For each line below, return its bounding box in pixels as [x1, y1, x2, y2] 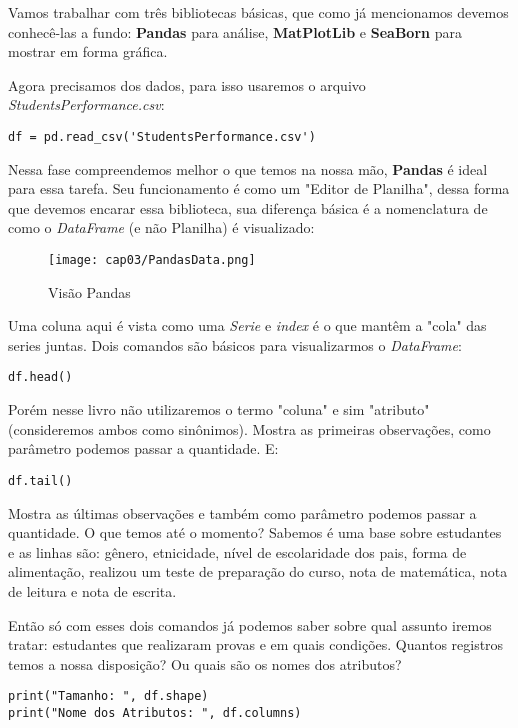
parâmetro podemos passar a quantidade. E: [8, 438, 279, 459]
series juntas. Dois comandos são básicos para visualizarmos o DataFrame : [8, 334, 462, 355]
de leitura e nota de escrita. [8, 580, 177, 601]
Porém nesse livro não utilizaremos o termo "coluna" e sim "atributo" [8, 399, 430, 420]
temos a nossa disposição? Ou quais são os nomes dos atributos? [8, 653, 402, 674]
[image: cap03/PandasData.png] [48, 253, 256, 267]
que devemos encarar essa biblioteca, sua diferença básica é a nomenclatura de [8, 197, 488, 218]
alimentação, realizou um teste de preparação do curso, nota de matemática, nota [8, 561, 508, 582]
